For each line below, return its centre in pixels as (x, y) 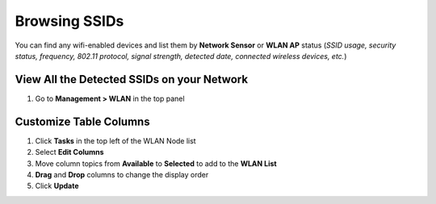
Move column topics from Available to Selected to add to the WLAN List (156, 163)
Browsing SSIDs (69, 21)
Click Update (57, 186)
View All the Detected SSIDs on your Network (132, 79)
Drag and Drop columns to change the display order (122, 174)
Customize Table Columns (82, 121)
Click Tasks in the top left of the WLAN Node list (116, 140)
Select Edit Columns (69, 152)
